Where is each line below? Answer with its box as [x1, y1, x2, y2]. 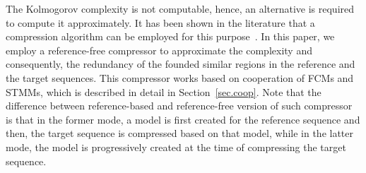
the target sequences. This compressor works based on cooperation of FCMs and [6, 70, 354, 85]
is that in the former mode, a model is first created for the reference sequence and [6, 112, 360, 126]
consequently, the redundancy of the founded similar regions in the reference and [6, 56, 355, 71]
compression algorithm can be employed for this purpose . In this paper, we [6, 29, 335, 44]
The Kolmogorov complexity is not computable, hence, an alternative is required [6, 1, 355, 16]
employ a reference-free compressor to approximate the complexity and [6, 42, 312, 57]
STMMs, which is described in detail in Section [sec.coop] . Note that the [6, 84, 321, 99]
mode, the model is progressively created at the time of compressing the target [6, 139, 346, 154]
